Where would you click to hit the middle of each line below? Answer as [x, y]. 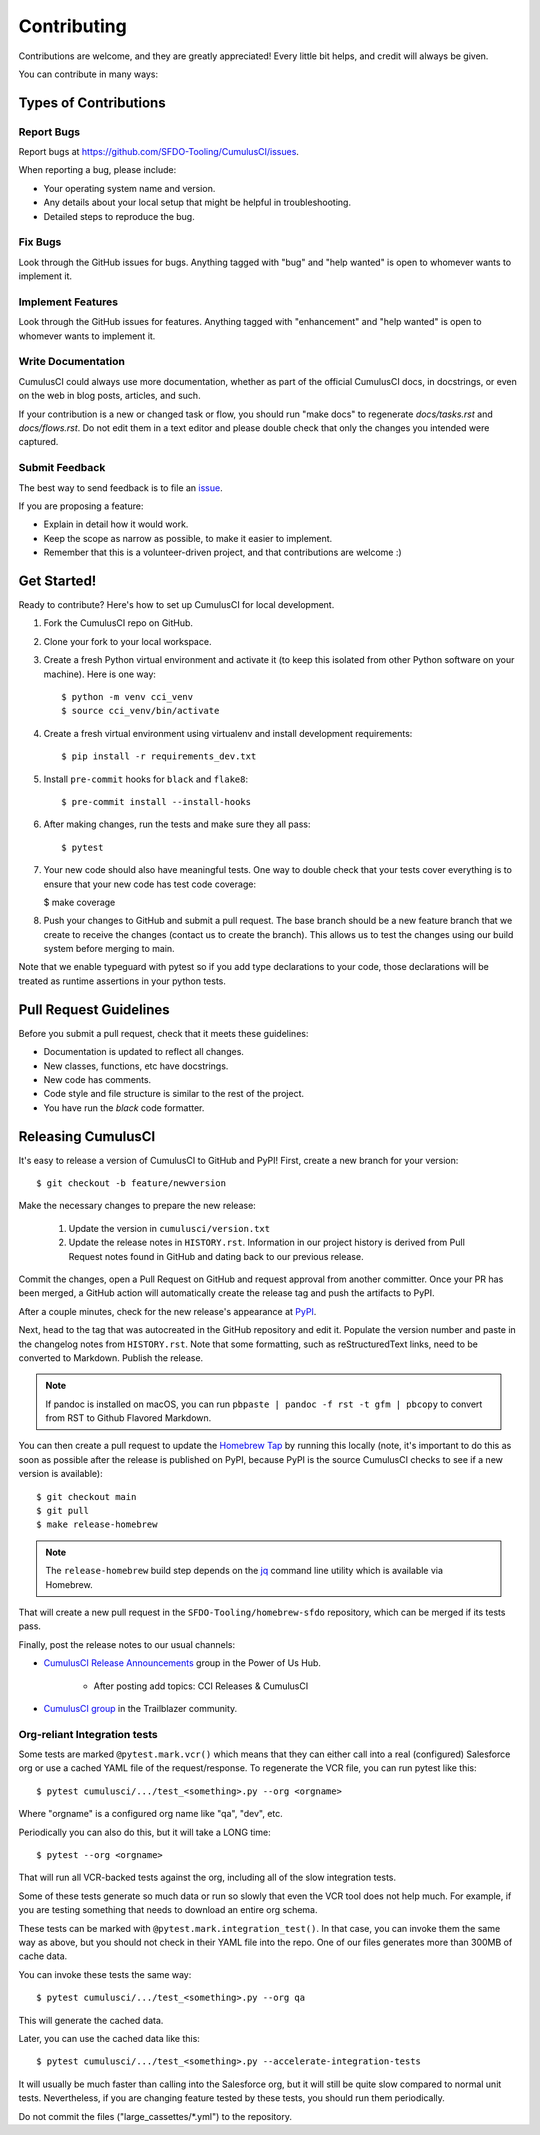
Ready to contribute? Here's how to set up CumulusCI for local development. [176, 605]
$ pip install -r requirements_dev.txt [159, 756]
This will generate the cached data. [91, 2020]
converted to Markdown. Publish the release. [111, 1357]
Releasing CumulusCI [87, 1136]
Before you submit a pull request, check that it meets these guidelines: [163, 1033]
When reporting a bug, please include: [97, 170]
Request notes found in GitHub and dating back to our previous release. [216, 1256]
